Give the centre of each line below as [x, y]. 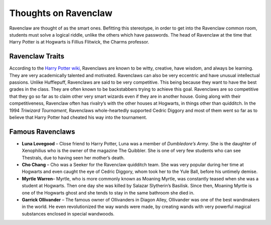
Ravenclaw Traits [37, 56]
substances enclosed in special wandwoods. [68, 213]
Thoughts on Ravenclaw [61, 13]
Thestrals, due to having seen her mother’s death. [73, 157]
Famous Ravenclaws [42, 132]
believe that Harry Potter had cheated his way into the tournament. [78, 117]
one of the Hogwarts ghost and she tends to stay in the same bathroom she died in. [108, 192]
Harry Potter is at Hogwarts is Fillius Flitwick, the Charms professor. [79, 42]
